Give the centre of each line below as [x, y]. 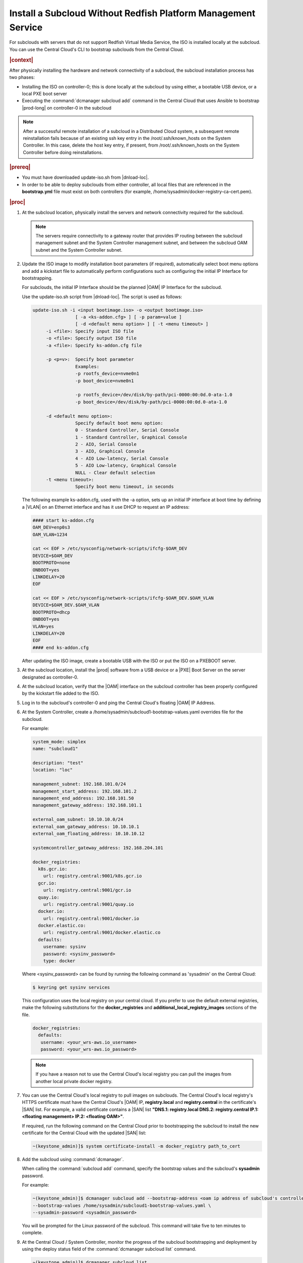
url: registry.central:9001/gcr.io [87, 890]
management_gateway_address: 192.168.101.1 [87, 805]
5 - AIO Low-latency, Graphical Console [126, 466]
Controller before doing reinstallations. [63, 152]
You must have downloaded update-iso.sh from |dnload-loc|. [85, 177]
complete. [32, 1233]
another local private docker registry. [74, 1081]
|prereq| [20, 167]
